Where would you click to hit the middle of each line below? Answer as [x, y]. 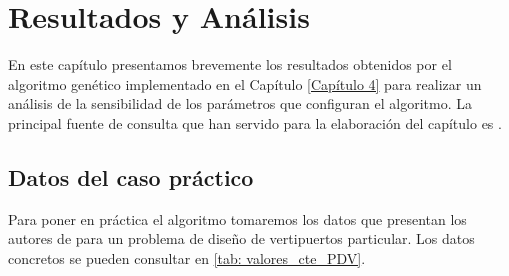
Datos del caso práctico [131, 176]
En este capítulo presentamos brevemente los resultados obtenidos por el [230, 64]
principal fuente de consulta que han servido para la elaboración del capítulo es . [255, 122]
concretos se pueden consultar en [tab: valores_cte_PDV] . [187, 257]
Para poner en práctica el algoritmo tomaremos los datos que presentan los [237, 218]
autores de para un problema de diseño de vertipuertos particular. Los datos [241, 238]
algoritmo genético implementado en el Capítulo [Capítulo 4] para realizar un [245, 83]
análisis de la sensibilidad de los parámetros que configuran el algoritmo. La [240, 103]
